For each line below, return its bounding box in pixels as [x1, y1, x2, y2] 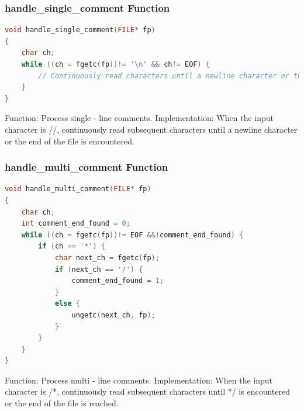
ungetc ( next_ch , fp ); [71, 310, 156, 319]
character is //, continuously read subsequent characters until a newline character [5, 123, 298, 135]
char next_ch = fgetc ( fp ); [54, 253, 160, 262]
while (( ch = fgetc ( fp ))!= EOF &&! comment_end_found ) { [21, 230, 244, 239]
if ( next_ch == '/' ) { [54, 265, 143, 274]
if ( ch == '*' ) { [38, 242, 105, 251]
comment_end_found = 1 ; [71, 277, 164, 285]
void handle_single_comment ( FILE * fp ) [5, 26, 156, 34]
